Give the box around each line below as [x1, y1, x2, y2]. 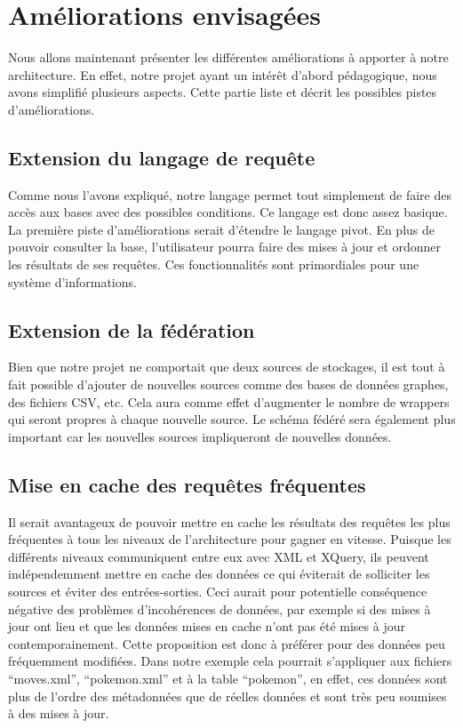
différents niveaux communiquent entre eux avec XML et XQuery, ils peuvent [8, 547, 429, 565]
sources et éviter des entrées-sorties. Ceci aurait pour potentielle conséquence [8, 582, 427, 601]
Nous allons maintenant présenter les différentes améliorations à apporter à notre [8, 48, 449, 67]
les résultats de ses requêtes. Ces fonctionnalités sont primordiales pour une [8, 255, 419, 274]
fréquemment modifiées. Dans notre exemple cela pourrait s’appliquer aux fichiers [8, 652, 452, 670]
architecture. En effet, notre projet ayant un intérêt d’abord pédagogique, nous [8, 65, 437, 84]
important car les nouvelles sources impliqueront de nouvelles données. [8, 427, 392, 445]
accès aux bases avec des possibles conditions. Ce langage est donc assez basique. [8, 203, 448, 221]
